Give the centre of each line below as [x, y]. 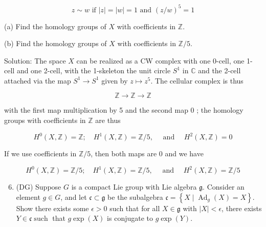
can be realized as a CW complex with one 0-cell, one [160, 60]
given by [115, 80]
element [28, 197]
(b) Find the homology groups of [56, 43]
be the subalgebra [135, 197]
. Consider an [224, 187]
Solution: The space [35, 60]
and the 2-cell [219, 70]
